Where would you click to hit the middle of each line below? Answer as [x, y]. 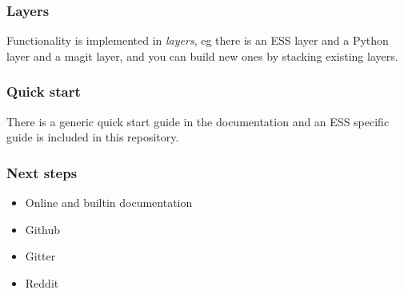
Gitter [40, 256]
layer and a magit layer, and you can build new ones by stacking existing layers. [202, 56]
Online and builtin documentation [109, 203]
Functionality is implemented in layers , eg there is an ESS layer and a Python [198, 40]
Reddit [42, 282]
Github [43, 229]
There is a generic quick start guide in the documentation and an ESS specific [198, 121]
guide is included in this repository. [93, 137]
